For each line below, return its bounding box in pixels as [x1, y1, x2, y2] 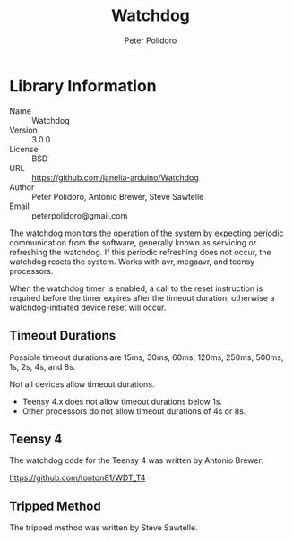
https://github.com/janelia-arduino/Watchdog [31, 172, 199, 183]
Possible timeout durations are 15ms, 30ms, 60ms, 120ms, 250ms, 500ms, [9, 351, 284, 363]
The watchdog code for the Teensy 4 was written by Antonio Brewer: [9, 455, 264, 466]
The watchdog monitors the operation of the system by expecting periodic [9, 228, 284, 238]
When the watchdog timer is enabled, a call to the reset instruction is [9, 283, 263, 294]
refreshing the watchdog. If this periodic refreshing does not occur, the [9, 246, 271, 257]
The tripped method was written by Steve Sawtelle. [9, 522, 199, 533]
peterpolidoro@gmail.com [31, 210, 128, 220]
